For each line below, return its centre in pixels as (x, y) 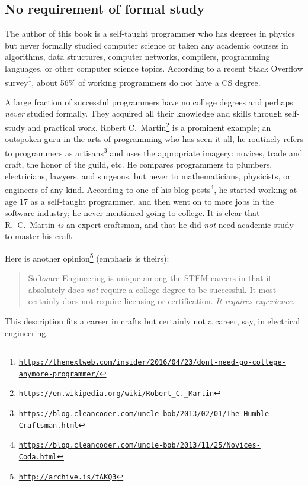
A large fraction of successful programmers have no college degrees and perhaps (149, 102)
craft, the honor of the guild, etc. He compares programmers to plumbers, (139, 164)
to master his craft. (40, 236)
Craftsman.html (49, 425)
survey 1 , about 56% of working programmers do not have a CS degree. (133, 81)
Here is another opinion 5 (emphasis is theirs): (87, 257)
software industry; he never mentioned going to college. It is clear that (132, 213)
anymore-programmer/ (59, 374)
